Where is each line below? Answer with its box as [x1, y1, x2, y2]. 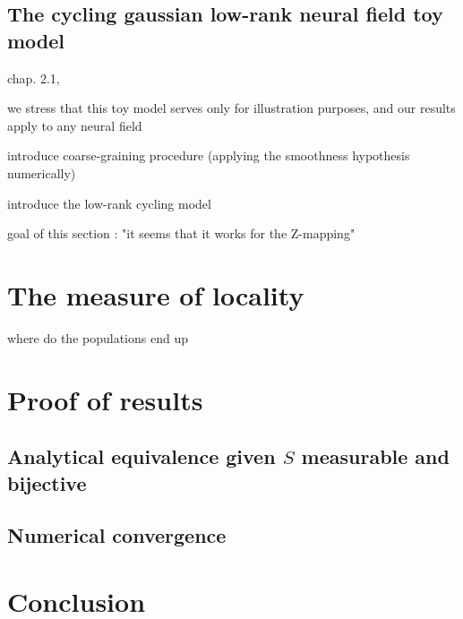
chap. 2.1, [7, 68, 60, 87]
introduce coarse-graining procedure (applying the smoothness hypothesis [7, 146, 410, 165]
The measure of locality [7, 276, 304, 313]
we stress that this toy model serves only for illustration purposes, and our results [7, 99, 456, 117]
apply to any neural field [7, 116, 142, 134]
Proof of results [7, 381, 203, 417]
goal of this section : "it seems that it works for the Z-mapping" [7, 224, 356, 243]
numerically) [7, 163, 76, 182]
